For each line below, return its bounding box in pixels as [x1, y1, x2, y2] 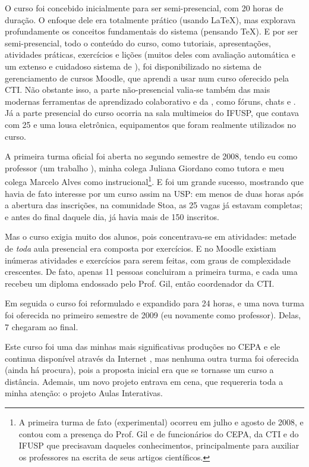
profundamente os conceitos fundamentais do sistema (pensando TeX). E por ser [5, 25, 298, 37]
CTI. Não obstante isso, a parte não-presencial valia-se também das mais [5, 83, 270, 96]
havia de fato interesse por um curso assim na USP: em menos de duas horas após [5, 187, 304, 199]
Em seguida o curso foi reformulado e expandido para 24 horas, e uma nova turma [5, 297, 304, 309]
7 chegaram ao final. [5, 320, 78, 333]
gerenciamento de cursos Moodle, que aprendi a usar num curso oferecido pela [5, 71, 289, 84]
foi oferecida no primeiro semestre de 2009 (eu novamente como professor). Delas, [5, 308, 301, 321]
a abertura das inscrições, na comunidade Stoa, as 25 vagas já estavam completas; [5, 199, 303, 211]
